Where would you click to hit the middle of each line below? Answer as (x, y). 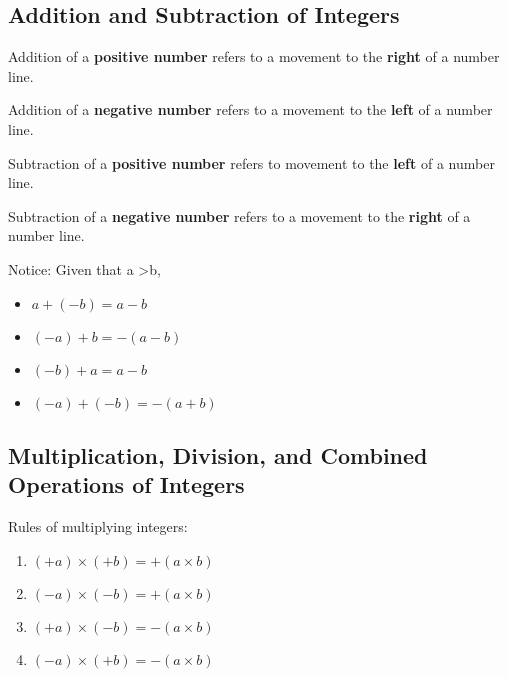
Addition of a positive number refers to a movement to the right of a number (254, 56)
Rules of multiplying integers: (98, 526)
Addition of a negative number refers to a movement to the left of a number (250, 109)
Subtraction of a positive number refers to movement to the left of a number (251, 162)
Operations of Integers (126, 484)
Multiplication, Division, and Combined (218, 454)
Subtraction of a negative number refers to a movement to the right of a (239, 215)
